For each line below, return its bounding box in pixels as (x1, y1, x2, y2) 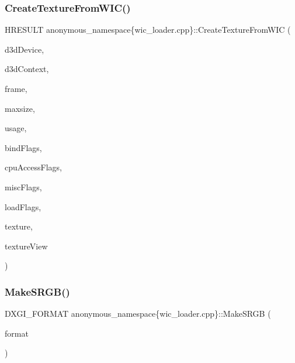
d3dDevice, (5, 43, 44, 55)
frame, (5, 83, 27, 94)
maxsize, (5, 102, 35, 114)
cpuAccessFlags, (5, 161, 63, 173)
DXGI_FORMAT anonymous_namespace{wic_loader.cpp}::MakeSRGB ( (5, 307, 271, 320)
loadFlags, (5, 200, 41, 213)
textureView (5, 239, 48, 252)
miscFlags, (5, 180, 42, 193)
